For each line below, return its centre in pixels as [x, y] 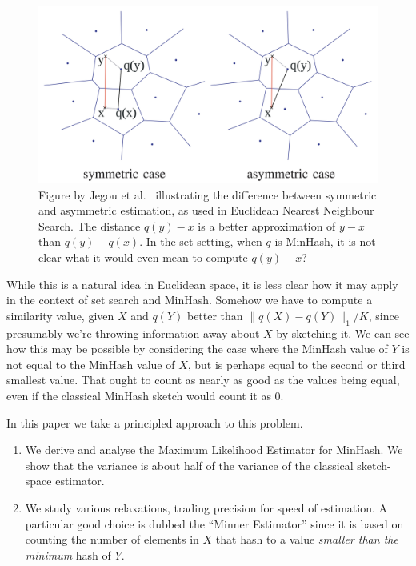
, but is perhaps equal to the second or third [296, 364]
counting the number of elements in [112, 539]
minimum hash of [68, 554]
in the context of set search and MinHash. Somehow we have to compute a [190, 300]
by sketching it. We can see [343, 333]
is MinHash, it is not [325, 241]
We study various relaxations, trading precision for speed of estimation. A [206, 508]
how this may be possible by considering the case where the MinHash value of [197, 349]
